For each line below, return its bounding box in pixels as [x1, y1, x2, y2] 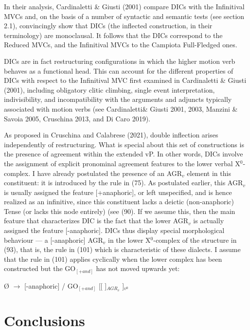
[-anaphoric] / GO [24, 280, 78, 291]
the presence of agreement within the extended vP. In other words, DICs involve [4, 149, 243, 159]
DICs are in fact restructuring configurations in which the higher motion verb [4, 56, 235, 66]
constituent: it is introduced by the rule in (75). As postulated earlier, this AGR [4, 177, 243, 188]
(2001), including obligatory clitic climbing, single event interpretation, [4, 84, 215, 95]
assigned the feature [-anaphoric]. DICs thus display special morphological [4, 225, 225, 235]
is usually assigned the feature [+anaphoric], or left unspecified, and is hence [4, 187, 232, 197]
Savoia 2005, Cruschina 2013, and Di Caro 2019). [4, 113, 150, 123]
